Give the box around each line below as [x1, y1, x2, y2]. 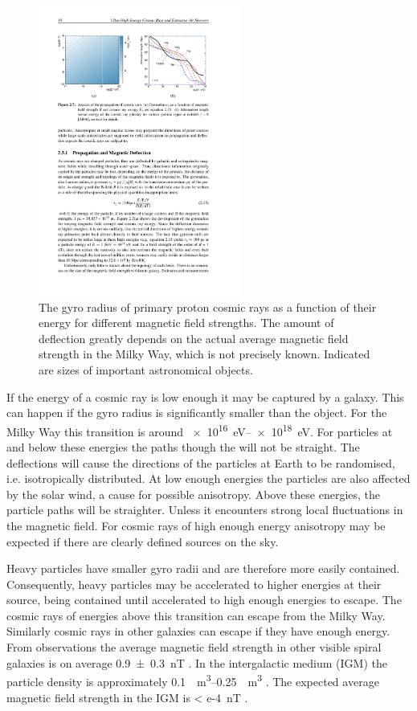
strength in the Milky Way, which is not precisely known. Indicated [39, 345, 370, 362]
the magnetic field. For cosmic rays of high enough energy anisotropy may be [6, 517, 386, 533]
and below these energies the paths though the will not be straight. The [6, 438, 360, 455]
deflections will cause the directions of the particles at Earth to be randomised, [6, 454, 395, 471]
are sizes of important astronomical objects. [39, 361, 253, 378]
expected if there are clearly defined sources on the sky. [6, 533, 279, 550]
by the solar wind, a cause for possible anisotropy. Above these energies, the [6, 485, 381, 502]
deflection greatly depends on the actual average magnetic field [39, 329, 349, 346]
